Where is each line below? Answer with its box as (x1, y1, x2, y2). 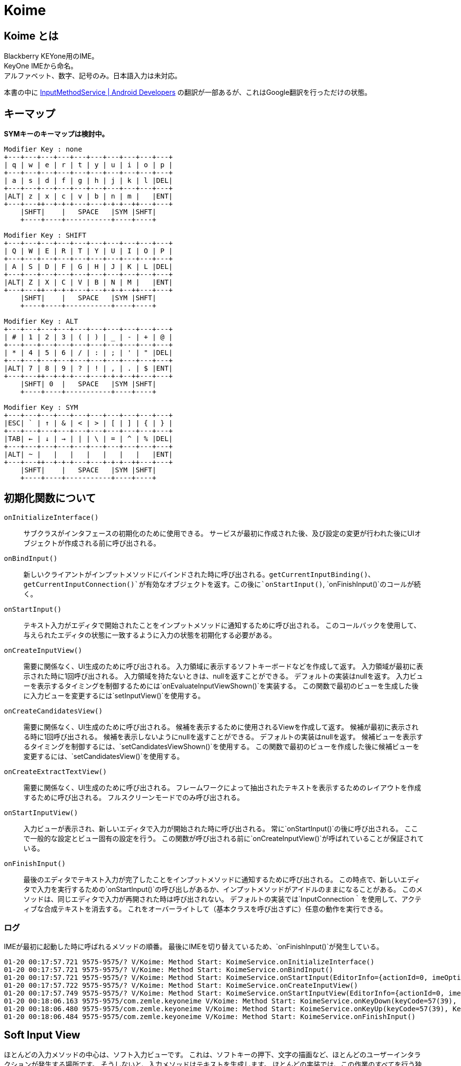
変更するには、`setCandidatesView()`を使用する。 (23, 752, 184, 760)
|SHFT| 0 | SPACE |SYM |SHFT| (20, 380, 156, 388)
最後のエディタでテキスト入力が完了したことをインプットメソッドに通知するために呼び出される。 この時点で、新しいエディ (23, 875, 420, 884)
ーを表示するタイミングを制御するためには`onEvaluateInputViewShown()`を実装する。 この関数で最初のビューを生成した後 (23, 681, 419, 690)
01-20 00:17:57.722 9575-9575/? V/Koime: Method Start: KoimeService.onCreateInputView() (4, 981, 358, 989)
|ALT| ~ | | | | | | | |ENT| (4, 450, 173, 459)
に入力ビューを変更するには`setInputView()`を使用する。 (23, 691, 205, 700)
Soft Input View (4, 1029, 81, 1042)
